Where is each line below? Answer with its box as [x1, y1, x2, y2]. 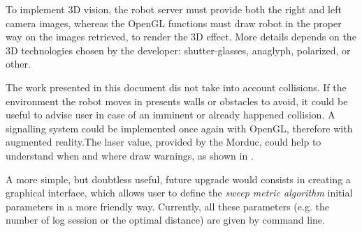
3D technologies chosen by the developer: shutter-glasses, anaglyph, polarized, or [6, 42, 351, 57]
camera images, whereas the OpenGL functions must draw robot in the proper [6, 15, 342, 30]
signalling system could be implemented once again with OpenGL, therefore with [6, 121, 353, 135]
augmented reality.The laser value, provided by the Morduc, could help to [6, 134, 321, 149]
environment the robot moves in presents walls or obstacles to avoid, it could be [6, 93, 348, 108]
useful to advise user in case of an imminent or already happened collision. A [6, 107, 335, 122]
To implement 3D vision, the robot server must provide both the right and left [6, 2, 342, 16]
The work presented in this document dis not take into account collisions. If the [6, 79, 347, 94]
